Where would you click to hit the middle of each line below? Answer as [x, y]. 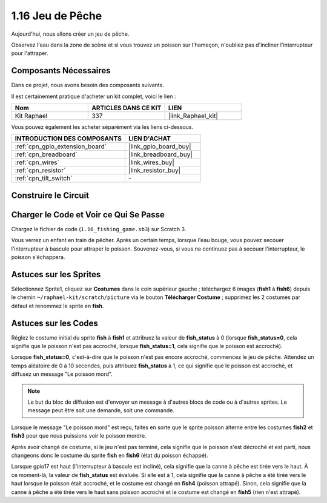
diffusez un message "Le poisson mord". [62, 374]
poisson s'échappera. [38, 257]
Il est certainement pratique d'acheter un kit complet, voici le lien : [94, 96]
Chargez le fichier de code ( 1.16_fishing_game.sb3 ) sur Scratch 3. [99, 229]
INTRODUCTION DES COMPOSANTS [68, 139]
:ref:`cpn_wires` [37, 162]
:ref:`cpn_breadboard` [46, 154]
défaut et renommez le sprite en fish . [58, 306]
